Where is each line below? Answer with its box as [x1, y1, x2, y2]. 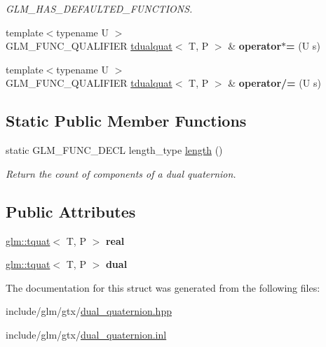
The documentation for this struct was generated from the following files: [6, 280, 320, 295]
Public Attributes [6, 200, 136, 222]
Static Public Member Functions [6, 110, 247, 132]
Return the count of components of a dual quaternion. [6, 166, 236, 180]
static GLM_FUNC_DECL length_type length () [6, 143, 223, 157]
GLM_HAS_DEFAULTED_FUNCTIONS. [6, 1, 193, 15]
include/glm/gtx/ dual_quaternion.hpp [6, 304, 172, 318]
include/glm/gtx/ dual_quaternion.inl [6, 327, 167, 341]
